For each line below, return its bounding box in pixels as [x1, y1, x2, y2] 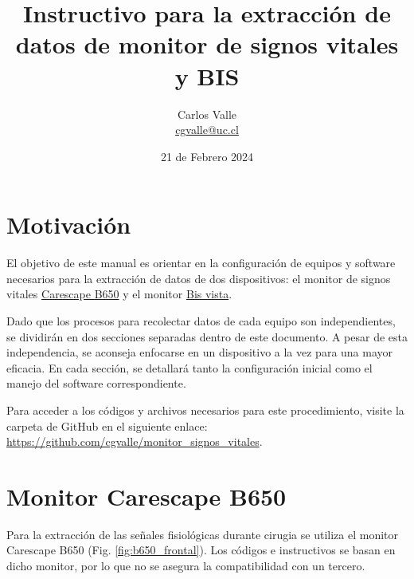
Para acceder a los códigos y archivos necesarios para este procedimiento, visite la [6, 401, 404, 418]
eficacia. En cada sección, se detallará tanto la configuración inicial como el [6, 359, 373, 376]
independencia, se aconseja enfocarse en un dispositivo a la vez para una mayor [6, 344, 393, 360]
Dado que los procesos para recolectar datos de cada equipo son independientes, [6, 313, 396, 329]
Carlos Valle [177, 105, 236, 122]
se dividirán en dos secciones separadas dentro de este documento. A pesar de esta [6, 328, 408, 345]
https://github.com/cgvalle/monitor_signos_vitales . [6, 433, 263, 450]
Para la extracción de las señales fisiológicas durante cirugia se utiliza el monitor [6, 526, 398, 542]
